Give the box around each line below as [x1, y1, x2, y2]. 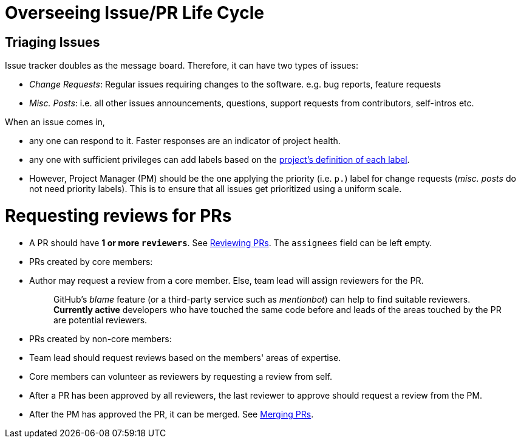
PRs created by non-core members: [29, 333, 172, 344]
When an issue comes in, [5, 117, 105, 128]
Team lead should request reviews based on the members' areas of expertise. [29, 352, 341, 363]
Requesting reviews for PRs [5, 205, 232, 226]
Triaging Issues [5, 34, 100, 50]
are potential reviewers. [53, 314, 148, 325]
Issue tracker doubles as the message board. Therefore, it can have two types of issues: [5, 60, 358, 71]
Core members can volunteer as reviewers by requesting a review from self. [29, 371, 333, 382]
